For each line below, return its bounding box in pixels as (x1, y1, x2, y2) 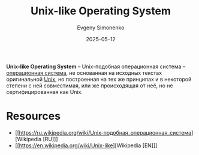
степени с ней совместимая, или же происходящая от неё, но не (6, 82, 174, 89)
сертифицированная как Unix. (6, 88, 83, 95)
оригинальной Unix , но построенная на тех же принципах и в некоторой (6, 75, 192, 83)
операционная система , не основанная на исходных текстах (6, 69, 162, 76)
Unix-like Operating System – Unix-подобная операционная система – (6, 63, 186, 70)
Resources (6, 110, 61, 123)
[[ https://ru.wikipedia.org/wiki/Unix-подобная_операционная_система (14, 129, 192, 136)
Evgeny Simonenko (77, 24, 125, 31)
